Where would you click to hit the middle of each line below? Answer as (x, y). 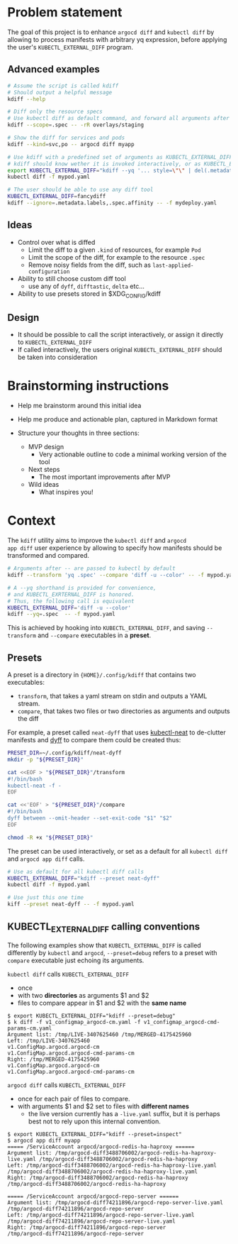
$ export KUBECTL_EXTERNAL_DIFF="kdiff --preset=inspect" (95, 1135)
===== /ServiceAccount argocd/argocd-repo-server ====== (93, 1196)
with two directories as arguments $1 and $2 (83, 996)
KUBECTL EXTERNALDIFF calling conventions (104, 927)
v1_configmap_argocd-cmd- (182, 1023)
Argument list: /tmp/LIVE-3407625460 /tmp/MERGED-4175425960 (100, 1035)
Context (32, 521)
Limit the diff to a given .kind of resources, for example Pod (114, 250)
